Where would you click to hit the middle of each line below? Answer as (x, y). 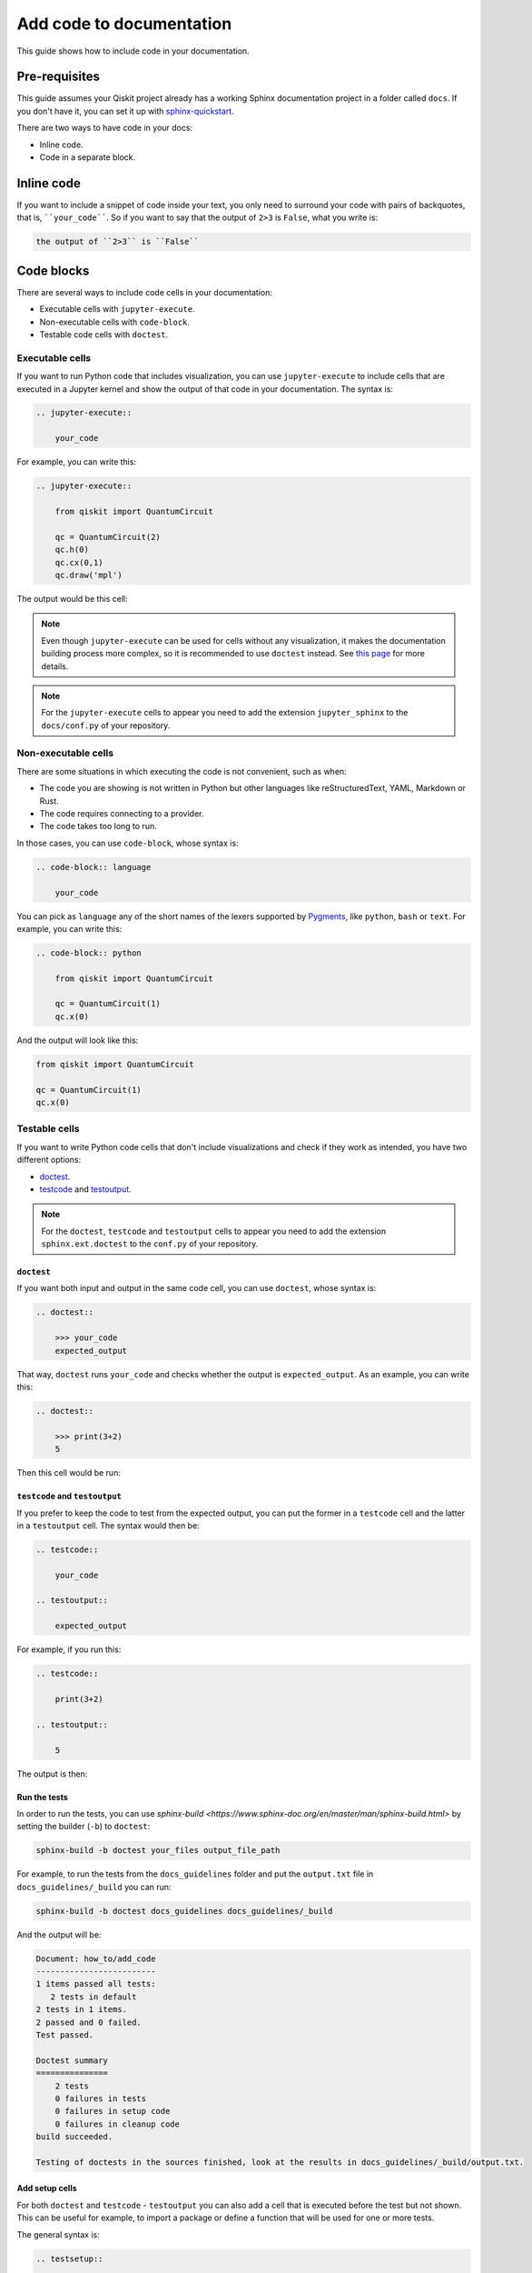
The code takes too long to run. (99, 826)
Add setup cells (47, 2188)
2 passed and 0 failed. (89, 2022)
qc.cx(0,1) (79, 562)
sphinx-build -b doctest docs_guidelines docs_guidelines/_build (184, 1911)
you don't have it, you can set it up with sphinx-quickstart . (126, 111)
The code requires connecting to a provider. (122, 813)
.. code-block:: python (89, 953)
